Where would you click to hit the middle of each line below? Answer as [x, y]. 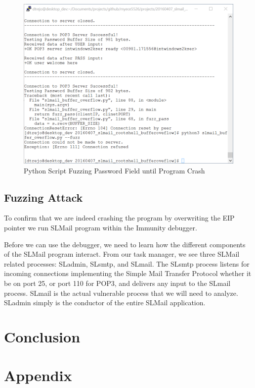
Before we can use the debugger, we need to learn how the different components [125, 244]
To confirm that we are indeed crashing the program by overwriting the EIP [119, 218]
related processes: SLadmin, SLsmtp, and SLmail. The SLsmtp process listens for [127, 263]
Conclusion [42, 336]
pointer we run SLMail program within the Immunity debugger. [101, 228]
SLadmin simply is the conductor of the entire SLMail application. [105, 303]
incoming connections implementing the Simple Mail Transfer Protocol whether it [128, 273]
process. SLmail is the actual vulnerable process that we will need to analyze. [121, 293]
